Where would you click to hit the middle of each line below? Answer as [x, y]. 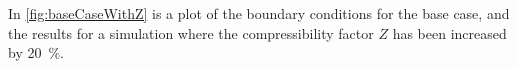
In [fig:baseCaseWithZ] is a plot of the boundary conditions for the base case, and [259, 13]
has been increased [449, 32]
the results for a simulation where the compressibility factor [191, 32]
